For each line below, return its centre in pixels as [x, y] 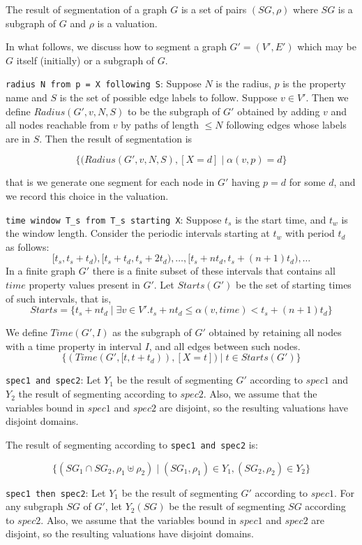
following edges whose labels [286, 125]
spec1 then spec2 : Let [56, 492]
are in [18, 138]
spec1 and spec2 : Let [53, 380]
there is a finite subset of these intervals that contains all [214, 271]
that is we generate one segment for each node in [110, 182]
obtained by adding [279, 111]
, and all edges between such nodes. [225, 346]
